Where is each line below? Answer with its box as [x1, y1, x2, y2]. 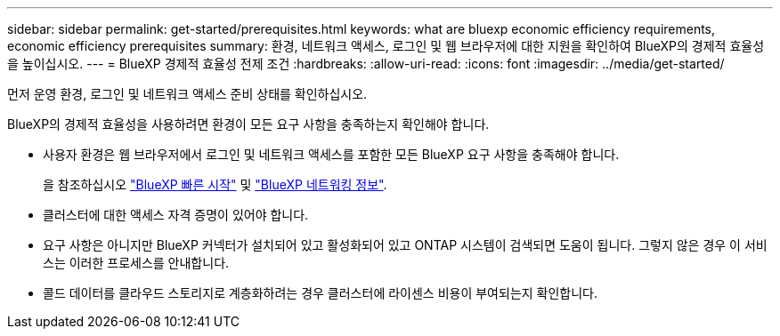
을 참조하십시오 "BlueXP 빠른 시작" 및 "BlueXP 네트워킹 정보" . [43, 177, 387, 192]
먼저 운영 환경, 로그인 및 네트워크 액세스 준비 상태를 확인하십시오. [7, 86, 368, 101]
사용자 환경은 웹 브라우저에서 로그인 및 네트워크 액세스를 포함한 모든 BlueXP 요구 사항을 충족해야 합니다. [43, 147, 620, 162]
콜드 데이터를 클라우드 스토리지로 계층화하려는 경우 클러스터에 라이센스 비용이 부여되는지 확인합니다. [43, 285, 598, 300]
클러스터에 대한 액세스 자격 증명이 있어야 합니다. [43, 207, 309, 222]
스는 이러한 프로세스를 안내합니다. [43, 255, 230, 270]
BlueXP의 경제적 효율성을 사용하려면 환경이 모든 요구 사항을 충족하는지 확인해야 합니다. [7, 116, 490, 132]
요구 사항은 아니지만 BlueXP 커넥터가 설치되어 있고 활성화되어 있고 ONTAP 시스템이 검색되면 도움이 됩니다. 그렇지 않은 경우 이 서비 [43, 237, 768, 252]
